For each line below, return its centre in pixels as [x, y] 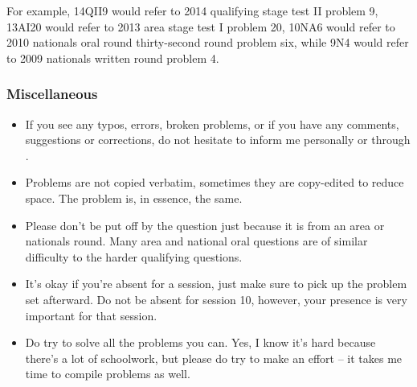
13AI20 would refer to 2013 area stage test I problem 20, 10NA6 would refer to [201, 26]
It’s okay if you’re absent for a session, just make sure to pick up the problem [216, 284]
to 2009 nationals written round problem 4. [113, 58]
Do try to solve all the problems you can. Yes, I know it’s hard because [200, 342]
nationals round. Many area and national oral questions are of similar [196, 241]
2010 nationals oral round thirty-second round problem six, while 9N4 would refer [208, 42]
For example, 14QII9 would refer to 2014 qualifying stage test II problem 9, [192, 10]
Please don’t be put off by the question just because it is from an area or [205, 225]
